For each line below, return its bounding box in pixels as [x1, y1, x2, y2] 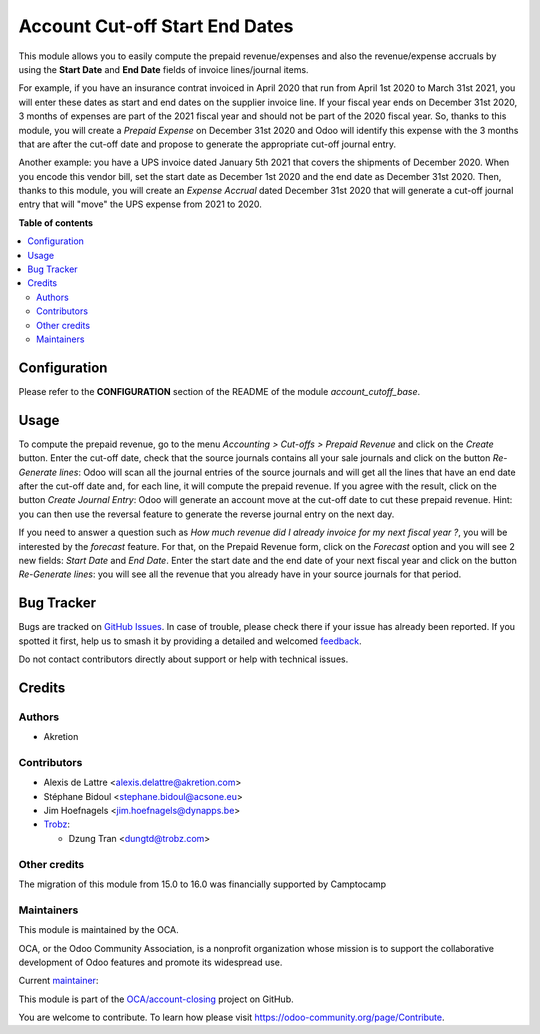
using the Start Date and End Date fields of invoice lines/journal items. [18, 63, 309, 75]
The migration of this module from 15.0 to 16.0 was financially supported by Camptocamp [18, 878, 387, 890]
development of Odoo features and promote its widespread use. [18, 956, 283, 968]
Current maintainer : [18, 975, 99, 987]
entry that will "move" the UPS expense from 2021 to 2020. [18, 198, 262, 210]
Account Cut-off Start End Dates [18, 15, 294, 37]
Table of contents [18, 216, 94, 229]
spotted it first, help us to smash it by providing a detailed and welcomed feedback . [18, 635, 362, 647]
